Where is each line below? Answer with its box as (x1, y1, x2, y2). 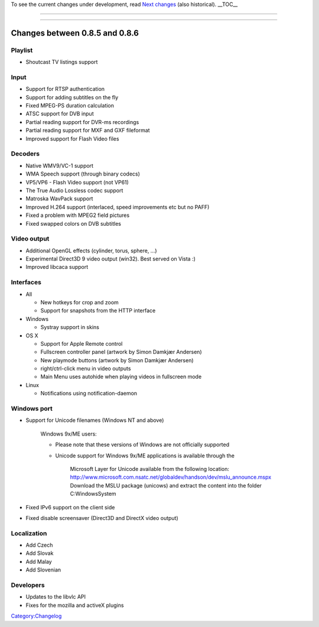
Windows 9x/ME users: (40, 430, 97, 437)
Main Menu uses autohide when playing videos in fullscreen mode (40, 373, 202, 381)
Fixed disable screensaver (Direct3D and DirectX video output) (25, 514, 178, 521)
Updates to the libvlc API (25, 593, 86, 600)
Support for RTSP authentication (25, 86, 105, 93)
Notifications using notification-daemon (40, 390, 138, 397)
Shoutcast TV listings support (25, 59, 98, 66)
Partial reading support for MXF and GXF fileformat (25, 127, 150, 134)
